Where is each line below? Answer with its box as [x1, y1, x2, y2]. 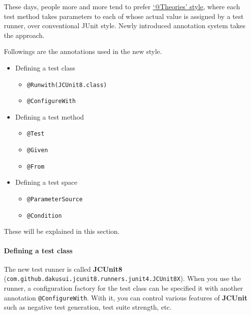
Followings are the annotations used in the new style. [4, 46, 162, 56]
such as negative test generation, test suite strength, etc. [4, 302, 172, 312]
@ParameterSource [27, 196, 83, 203]
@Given [27, 147, 48, 154]
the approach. [4, 30, 45, 40]
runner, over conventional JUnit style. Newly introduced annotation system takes [4, 20, 246, 31]
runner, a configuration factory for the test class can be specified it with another [4, 282, 243, 293]
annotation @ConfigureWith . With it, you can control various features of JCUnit [4, 292, 248, 302]
